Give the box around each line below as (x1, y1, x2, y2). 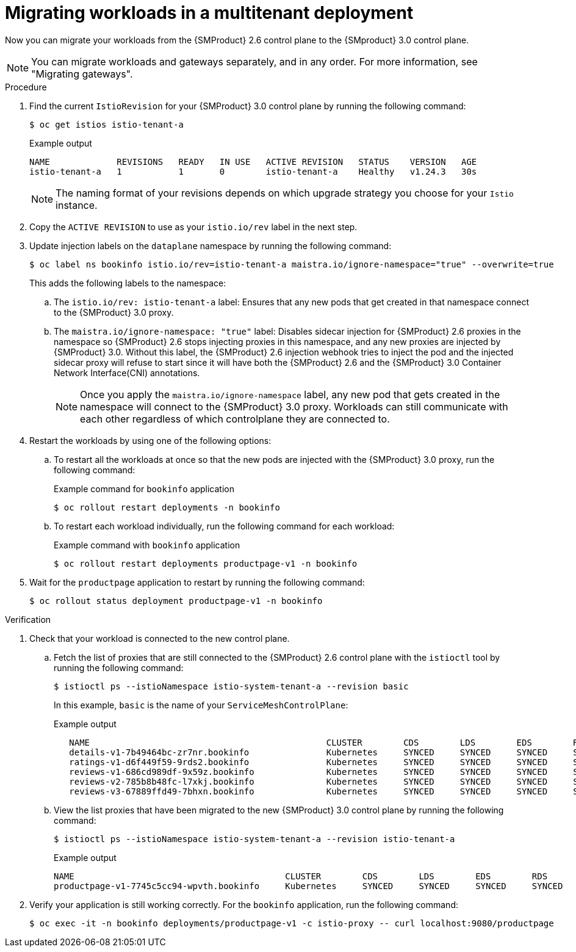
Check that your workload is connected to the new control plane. (29, 633, 290, 644)
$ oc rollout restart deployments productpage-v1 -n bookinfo (54, 558, 358, 569)
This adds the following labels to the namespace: (29, 277, 226, 288)
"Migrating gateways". (31, 67, 133, 80)
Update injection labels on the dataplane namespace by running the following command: (29, 240, 392, 251)
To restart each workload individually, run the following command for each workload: (54, 520, 395, 531)
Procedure (5, 81, 47, 92)
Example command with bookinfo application (54, 539, 240, 550)
